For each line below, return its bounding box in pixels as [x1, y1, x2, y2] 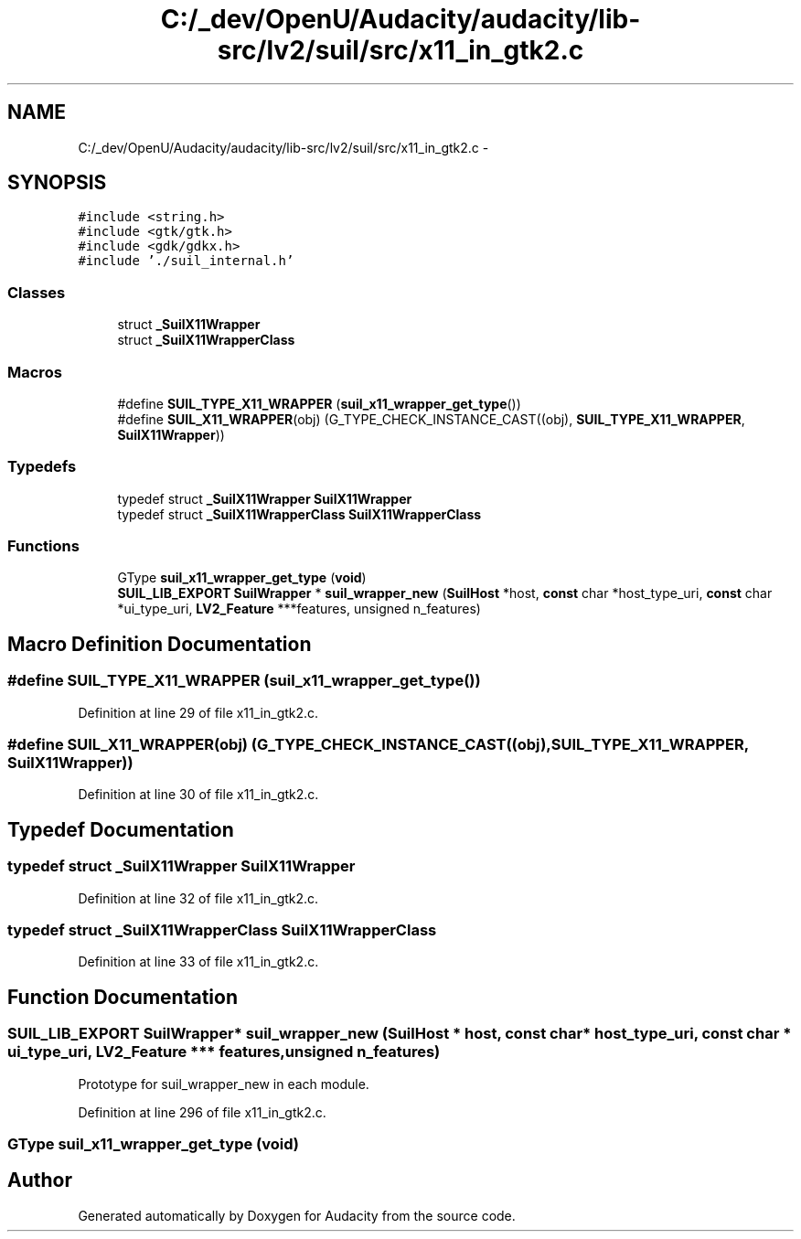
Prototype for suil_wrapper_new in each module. [78, 1075, 369, 1092]
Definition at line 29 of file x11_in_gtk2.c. [78, 704, 319, 721]
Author [7, 1169, 72, 1192]
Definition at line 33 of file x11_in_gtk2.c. [78, 954, 319, 970]
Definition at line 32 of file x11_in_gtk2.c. [78, 890, 319, 906]
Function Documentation [7, 985, 238, 1009]
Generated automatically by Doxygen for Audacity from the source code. [78, 1207, 516, 1223]
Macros [7, 362, 62, 381]
